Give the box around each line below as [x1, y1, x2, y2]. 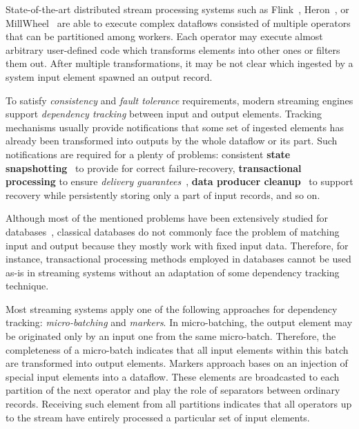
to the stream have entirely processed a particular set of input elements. [6, 410, 310, 424]
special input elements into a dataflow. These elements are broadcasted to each [6, 369, 340, 383]
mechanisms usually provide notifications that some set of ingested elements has [6, 120, 344, 134]
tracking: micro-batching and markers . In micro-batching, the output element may [6, 315, 353, 330]
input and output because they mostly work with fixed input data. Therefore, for [6, 238, 349, 252]
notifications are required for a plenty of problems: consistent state [6, 146, 291, 161]
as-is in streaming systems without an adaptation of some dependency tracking [6, 265, 340, 279]
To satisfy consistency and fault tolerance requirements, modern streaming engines [6, 93, 353, 107]
